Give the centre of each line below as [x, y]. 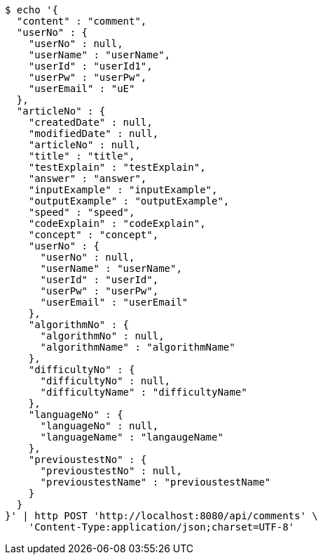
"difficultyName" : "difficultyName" [144, 392]
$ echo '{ [32, 10]
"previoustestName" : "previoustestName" [156, 482]
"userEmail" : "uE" [82, 89]
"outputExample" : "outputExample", [129, 201]
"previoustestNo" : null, [111, 471]
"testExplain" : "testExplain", [117, 167]
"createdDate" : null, [90, 122]
